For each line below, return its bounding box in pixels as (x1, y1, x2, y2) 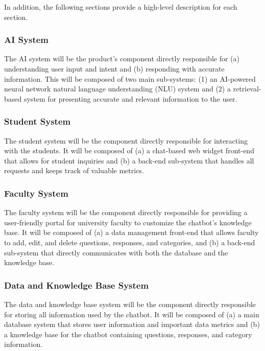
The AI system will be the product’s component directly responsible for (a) (4, 53, 239, 64)
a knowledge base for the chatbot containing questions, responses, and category (4, 329, 252, 339)
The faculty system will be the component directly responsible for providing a (4, 207, 248, 218)
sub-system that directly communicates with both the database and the (4, 247, 228, 258)
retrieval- (233, 83, 261, 94)
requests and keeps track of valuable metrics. (4, 165, 144, 176)
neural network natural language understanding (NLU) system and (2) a (4, 83, 231, 94)
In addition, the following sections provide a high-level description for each (4, 2, 237, 12)
